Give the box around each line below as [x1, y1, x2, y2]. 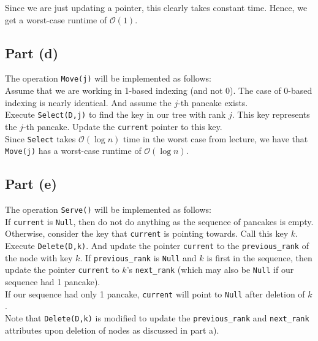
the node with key [5, 251, 73, 264]
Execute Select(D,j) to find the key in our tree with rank [5, 108, 226, 121]
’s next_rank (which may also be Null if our [126, 263, 294, 276]
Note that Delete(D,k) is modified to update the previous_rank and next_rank [5, 311, 309, 324]
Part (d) [5, 43, 59, 62]
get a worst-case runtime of [5, 13, 107, 26]
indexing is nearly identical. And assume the [5, 96, 172, 109]
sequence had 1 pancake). [5, 275, 100, 288]
